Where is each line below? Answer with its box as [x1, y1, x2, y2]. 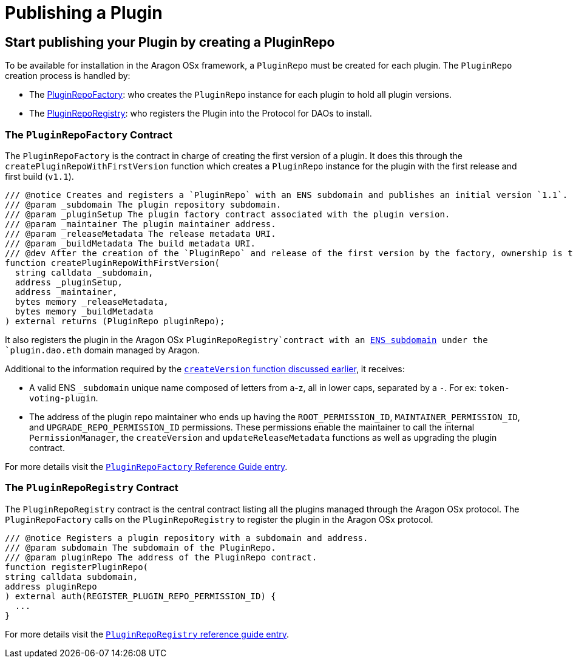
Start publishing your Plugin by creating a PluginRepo [5, 34, 335, 50]
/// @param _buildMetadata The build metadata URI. [5, 238, 256, 248]
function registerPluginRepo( [5, 562, 149, 572]
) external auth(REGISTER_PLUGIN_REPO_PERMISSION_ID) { [5, 591, 276, 601]
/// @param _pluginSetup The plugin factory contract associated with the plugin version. [5, 209, 450, 219]
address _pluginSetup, [15, 277, 123, 287]
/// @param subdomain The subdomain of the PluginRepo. [5, 542, 276, 552]
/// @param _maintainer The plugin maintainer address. [5, 219, 276, 229]
